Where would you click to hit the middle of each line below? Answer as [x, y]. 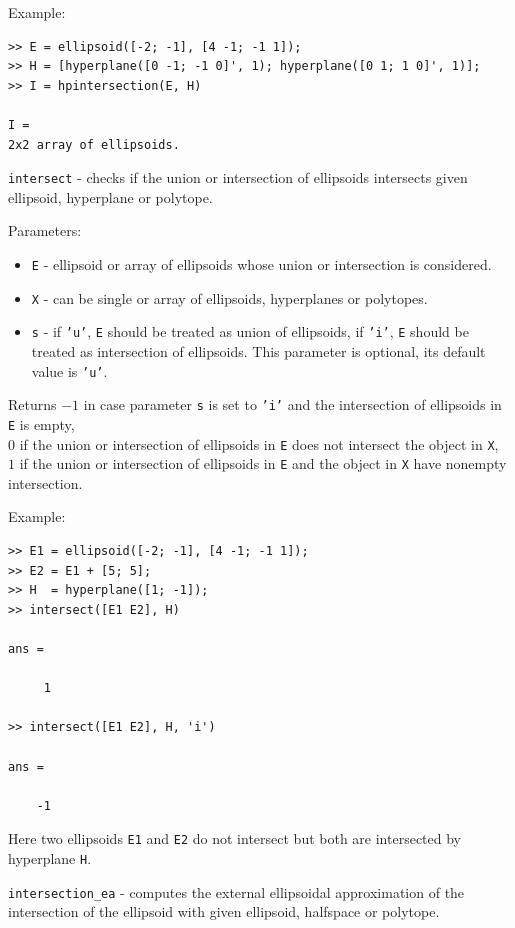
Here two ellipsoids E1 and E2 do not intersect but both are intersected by [234, 838]
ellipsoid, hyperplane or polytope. [110, 196]
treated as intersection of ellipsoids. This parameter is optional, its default [258, 350]
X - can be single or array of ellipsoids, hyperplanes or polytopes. [229, 297]
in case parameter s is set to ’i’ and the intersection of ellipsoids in [292, 404]
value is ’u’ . [69, 370]
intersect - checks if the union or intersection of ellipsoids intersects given [238, 177]
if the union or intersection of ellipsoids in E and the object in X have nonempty [263, 463]
